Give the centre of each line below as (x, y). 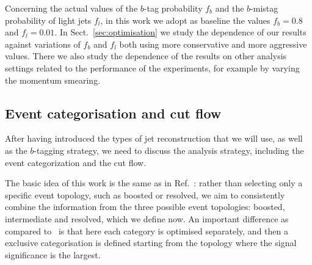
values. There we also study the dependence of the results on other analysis (146, 56)
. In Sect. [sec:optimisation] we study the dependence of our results (180, 32)
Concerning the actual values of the (71, 8)
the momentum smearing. (53, 80)
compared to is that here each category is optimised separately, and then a (147, 231)
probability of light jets (48, 20)
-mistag (264, 8)
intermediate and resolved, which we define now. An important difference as (147, 218)
